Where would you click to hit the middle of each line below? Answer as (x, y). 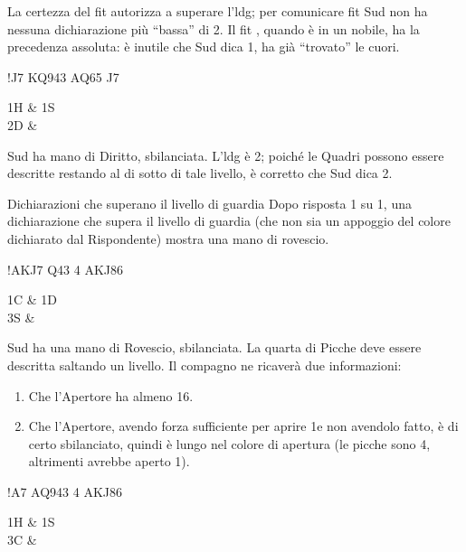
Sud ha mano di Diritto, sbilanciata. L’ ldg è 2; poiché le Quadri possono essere (226, 155)
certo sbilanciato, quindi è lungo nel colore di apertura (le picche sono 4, (229, 443)
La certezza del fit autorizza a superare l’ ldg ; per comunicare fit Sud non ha (218, 11)
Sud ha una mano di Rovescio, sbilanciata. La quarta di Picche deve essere (214, 347)
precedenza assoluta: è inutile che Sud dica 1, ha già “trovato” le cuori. (204, 47)
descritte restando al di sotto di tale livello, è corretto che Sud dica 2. (200, 173)
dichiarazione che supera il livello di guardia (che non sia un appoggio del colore (229, 221)
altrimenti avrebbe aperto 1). (109, 461)
